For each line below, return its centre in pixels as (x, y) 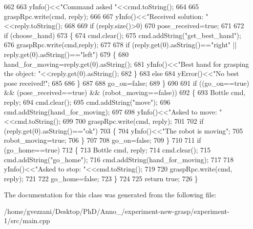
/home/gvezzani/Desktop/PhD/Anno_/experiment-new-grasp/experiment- (117, 211)
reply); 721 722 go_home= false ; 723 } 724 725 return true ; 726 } (101, 178)
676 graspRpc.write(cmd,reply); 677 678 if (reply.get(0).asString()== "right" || (120, 45)
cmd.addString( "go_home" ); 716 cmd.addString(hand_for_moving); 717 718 (119, 159)
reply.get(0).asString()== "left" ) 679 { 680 (66, 54)
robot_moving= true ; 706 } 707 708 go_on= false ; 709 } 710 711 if (103, 140)
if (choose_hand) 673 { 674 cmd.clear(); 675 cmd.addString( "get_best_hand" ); (123, 35)
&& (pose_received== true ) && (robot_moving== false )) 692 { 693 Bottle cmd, (125, 92)
